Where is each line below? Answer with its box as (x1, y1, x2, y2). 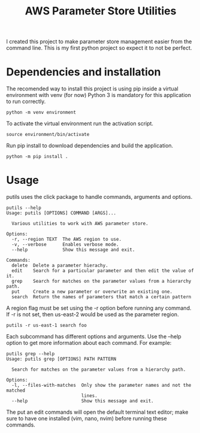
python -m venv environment (6, 110, 77, 116)
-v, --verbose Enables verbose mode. (11, 241, 119, 248)
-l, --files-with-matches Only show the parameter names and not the (11, 382, 192, 389)
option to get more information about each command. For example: (6, 340, 172, 347)
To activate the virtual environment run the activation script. (6, 120, 154, 127)
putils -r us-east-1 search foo (6, 322, 87, 329)
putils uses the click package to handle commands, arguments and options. (6, 193, 193, 201)
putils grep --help (6, 351, 55, 357)
